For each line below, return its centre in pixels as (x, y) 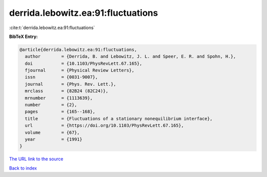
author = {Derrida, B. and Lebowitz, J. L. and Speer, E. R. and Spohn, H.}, (131, 56)
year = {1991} (54, 139)
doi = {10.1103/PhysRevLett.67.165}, (84, 63)
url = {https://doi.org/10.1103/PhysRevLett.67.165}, (104, 125)
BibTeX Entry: (23, 36)
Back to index (23, 168)
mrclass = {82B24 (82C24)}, (67, 91)
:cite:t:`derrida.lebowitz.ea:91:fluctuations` (52, 28)
